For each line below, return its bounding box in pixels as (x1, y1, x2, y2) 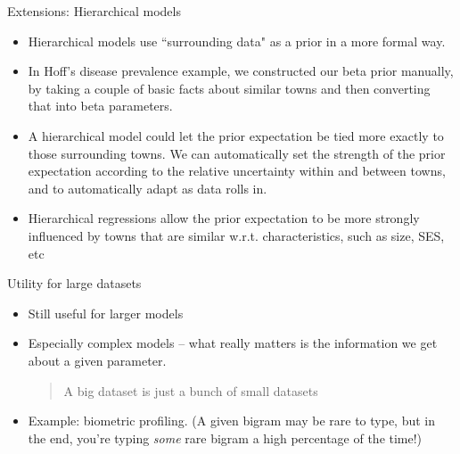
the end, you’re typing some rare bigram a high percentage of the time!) (28, 428, 423, 447)
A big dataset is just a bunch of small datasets (63, 381, 318, 400)
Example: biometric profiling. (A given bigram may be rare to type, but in (28, 411, 436, 430)
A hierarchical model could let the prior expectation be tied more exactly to (28, 126, 444, 144)
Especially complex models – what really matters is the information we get (28, 334, 438, 352)
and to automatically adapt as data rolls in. (28, 178, 267, 197)
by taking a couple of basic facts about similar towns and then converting (28, 78, 431, 97)
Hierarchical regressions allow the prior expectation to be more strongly (28, 209, 420, 227)
